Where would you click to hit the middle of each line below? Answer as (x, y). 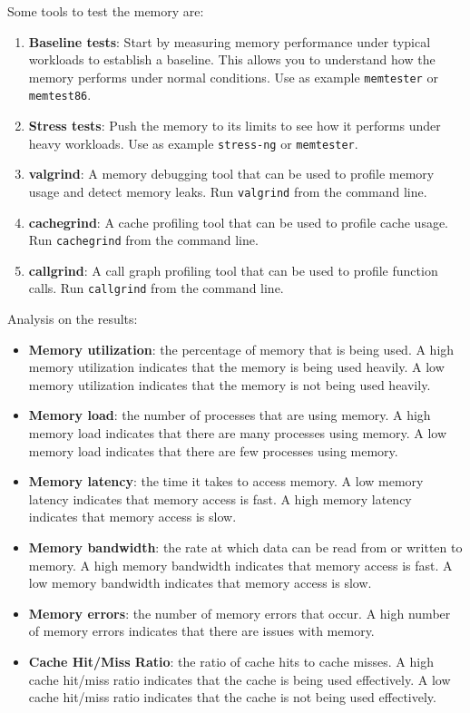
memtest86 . (60, 95)
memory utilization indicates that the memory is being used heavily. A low (236, 367)
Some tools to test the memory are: (106, 11)
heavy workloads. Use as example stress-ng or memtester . (193, 143)
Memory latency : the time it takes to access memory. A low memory (226, 481)
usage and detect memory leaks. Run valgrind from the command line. (228, 191)
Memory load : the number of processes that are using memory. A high (230, 415)
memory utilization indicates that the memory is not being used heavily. (230, 384)
